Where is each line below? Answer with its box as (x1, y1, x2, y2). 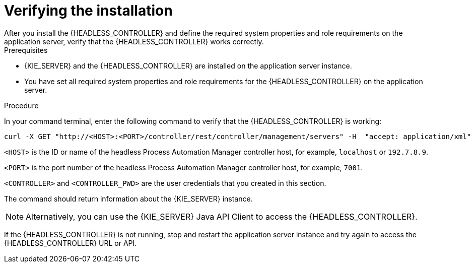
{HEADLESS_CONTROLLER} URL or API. (4, 238, 137, 247)
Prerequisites (4, 45, 48, 54)
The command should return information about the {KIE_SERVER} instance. (4, 194, 253, 203)
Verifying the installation (4, 2, 173, 19)
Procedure (4, 101, 39, 110)
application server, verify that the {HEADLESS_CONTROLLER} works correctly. (4, 37, 264, 46)
